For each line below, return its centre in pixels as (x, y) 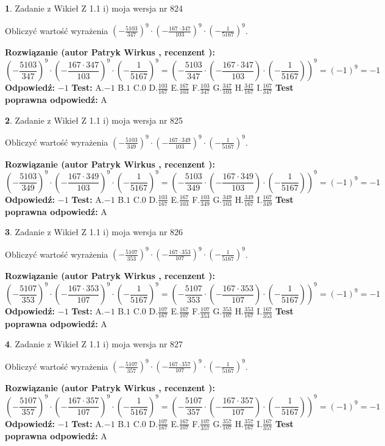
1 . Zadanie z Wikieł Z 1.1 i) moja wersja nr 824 (94, 8)
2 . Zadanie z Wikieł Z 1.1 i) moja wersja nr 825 (94, 120)
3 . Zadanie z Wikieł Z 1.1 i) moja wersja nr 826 (94, 232)
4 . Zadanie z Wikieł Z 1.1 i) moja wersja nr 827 (94, 344)
